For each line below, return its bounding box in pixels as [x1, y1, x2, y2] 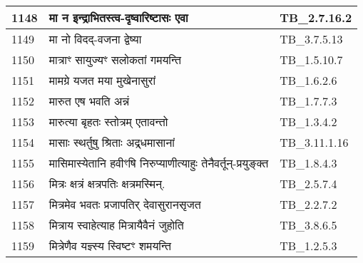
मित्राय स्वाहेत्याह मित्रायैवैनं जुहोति [48, 217, 184, 233]
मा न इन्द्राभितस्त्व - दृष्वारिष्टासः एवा [48, 9, 188, 26]
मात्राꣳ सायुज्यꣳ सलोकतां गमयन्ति [48, 51, 182, 68]
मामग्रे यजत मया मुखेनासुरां [48, 72, 156, 88]
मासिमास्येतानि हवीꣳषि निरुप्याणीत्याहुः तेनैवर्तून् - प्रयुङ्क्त [48, 155, 269, 171]
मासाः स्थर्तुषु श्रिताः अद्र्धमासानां [48, 134, 175, 150]
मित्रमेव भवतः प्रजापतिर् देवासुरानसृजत [48, 196, 201, 212]
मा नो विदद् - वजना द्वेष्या [48, 31, 142, 47]
